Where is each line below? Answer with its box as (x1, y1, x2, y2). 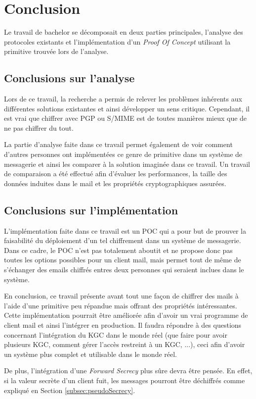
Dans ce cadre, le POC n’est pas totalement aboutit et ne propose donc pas (4, 245, 233, 255)
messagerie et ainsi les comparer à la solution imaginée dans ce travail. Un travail (4, 158, 250, 169)
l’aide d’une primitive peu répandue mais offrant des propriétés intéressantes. (4, 300, 237, 310)
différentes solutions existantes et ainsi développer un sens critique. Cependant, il (4, 103, 250, 113)
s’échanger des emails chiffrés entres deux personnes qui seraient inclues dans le (4, 264, 244, 275)
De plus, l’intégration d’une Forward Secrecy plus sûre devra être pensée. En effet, (4, 365, 253, 376)
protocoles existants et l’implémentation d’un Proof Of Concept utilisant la (4, 36, 231, 47)
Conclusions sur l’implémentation (4, 202, 178, 217)
